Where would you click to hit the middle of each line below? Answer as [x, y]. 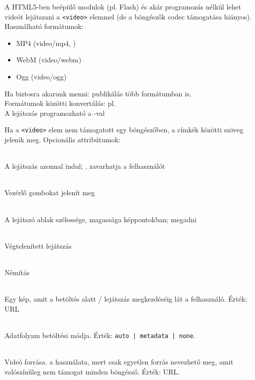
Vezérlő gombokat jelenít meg [50, 192]
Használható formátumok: [44, 26]
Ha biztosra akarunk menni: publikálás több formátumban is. [98, 93]
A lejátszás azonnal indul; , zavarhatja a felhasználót [85, 166]
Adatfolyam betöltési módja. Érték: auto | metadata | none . [100, 335]
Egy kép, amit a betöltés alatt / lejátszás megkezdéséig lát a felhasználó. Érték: [126, 299]
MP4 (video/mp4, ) [46, 43]
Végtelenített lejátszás [38, 245]
